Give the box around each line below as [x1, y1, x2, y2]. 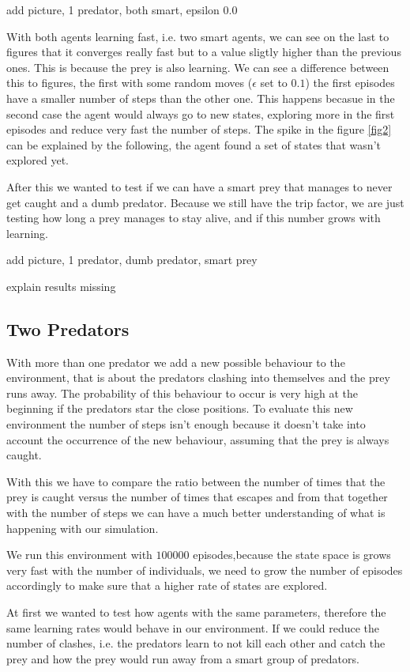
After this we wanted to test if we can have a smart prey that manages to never [6, 178, 393, 194]
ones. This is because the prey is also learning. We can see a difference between [6, 59, 389, 75]
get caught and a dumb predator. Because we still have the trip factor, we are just [6, 194, 404, 210]
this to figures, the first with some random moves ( [6, 74, 253, 91]
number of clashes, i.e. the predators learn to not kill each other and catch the [6, 635, 386, 651]
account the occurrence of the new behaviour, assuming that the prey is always [6, 431, 389, 447]
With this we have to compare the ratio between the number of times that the [6, 473, 386, 489]
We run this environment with [6, 546, 152, 563]
